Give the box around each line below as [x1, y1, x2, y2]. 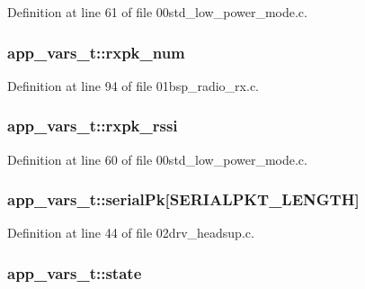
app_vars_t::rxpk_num [7, 41, 185, 63]
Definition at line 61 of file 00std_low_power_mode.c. [7, 3, 307, 21]
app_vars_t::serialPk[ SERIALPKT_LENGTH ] [7, 188, 360, 211]
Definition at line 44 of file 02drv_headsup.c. [7, 223, 254, 242]
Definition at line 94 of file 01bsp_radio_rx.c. [7, 76, 259, 95]
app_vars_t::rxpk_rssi [7, 114, 178, 137]
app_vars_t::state [7, 261, 142, 284]
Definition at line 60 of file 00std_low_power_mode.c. [7, 149, 307, 168]
